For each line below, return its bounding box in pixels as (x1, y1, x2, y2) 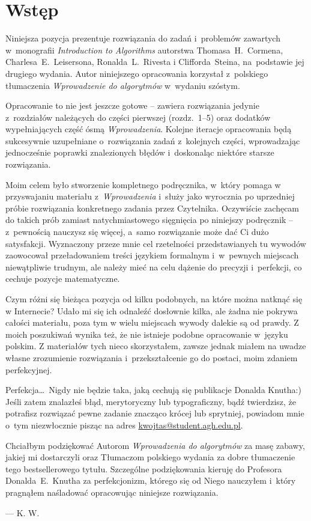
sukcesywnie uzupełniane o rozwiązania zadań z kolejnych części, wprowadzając (5, 134, 300, 147)
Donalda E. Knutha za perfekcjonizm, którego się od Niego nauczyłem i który (5, 474, 296, 487)
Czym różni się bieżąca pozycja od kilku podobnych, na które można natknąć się (5, 293, 303, 305)
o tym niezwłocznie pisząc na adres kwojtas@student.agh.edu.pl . (5, 418, 243, 431)
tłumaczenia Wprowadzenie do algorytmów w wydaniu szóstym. (5, 79, 240, 91)
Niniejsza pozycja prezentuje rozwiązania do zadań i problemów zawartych (5, 32, 280, 44)
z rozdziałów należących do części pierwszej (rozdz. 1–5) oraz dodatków (5, 111, 271, 123)
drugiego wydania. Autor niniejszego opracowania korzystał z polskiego (5, 67, 268, 79)
